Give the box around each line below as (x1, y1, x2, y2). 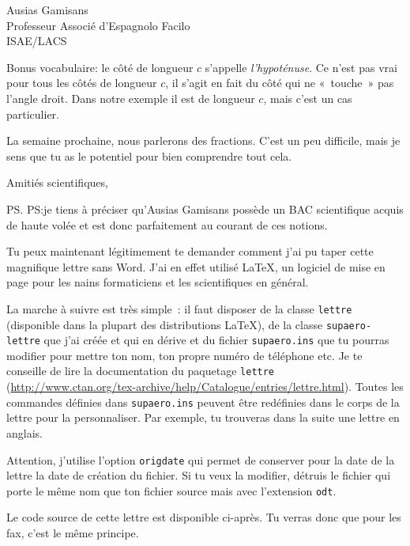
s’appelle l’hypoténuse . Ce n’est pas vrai (205, 59, 397, 75)
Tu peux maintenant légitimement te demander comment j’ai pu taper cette (6, 243, 374, 260)
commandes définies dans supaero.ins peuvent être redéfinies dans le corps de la (6, 393, 400, 410)
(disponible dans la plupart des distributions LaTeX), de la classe (6, 316, 323, 332)
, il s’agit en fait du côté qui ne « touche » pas (165, 74, 394, 91)
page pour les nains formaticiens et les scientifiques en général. (6, 274, 309, 290)
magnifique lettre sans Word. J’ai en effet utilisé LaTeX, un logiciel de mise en (6, 258, 386, 275)
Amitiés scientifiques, (6, 174, 108, 191)
